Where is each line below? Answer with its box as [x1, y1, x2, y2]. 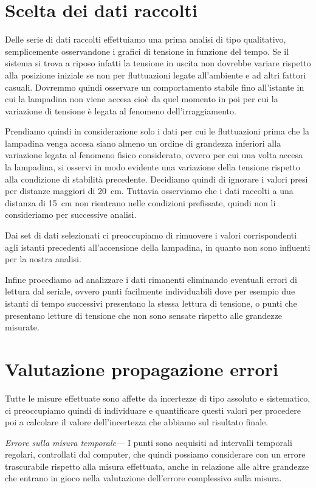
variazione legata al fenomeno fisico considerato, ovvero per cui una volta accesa [5, 148, 303, 161]
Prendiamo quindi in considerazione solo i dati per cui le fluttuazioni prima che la [5, 125, 310, 138]
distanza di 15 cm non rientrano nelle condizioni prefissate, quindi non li [5, 196, 276, 209]
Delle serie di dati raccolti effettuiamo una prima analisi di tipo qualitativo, [5, 33, 286, 46]
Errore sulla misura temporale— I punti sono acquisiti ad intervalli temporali [5, 436, 292, 448]
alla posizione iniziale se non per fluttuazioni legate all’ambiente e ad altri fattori [5, 68, 306, 81]
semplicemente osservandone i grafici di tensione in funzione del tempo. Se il [5, 44, 289, 57]
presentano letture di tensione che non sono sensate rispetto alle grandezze [5, 308, 282, 321]
